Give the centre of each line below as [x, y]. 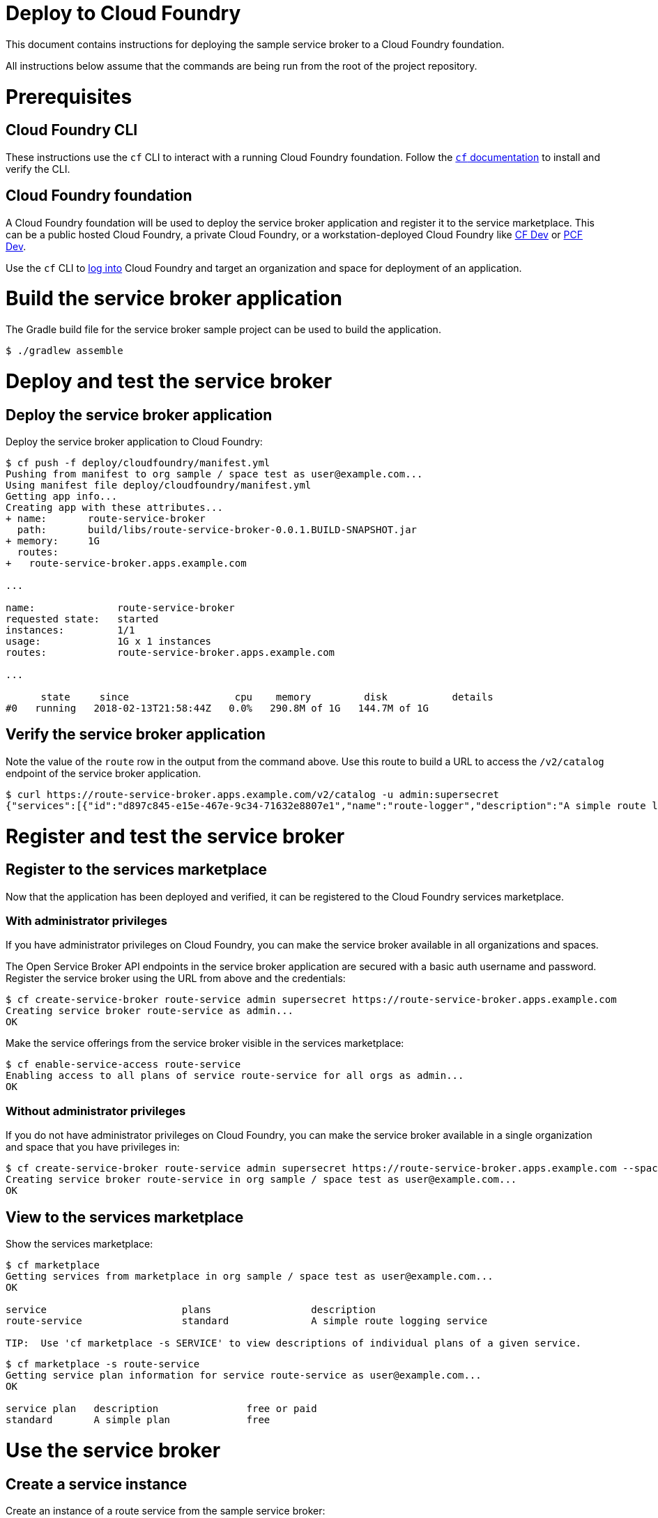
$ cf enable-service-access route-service [123, 1065]
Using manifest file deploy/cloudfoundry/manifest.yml [159, 485]
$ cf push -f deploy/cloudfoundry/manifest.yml [138, 462]
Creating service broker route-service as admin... [150, 1011]
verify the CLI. [38, 169]
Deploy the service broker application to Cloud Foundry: [134, 441]
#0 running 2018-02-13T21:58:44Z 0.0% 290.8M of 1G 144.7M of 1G [217, 708]
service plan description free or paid [161, 1409]
